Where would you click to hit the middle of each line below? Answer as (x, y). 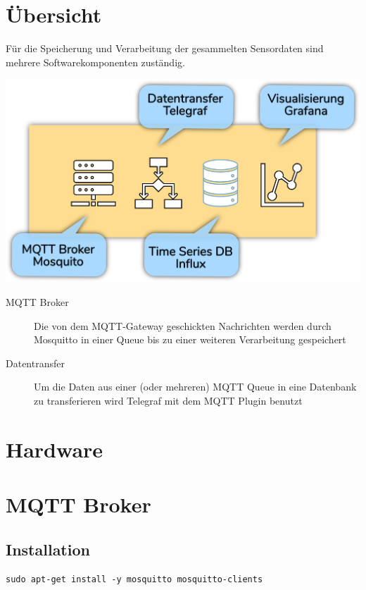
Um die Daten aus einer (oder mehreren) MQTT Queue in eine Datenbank (195, 387)
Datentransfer (35, 363)
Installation (48, 549)
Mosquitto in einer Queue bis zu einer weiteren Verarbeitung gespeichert (190, 339)
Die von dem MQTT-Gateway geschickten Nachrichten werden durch (183, 325)
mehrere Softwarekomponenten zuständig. (95, 62)
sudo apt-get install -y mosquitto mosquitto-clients (134, 579)
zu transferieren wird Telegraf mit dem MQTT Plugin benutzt (168, 401)
